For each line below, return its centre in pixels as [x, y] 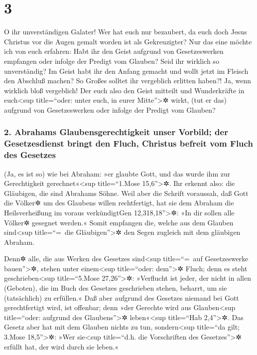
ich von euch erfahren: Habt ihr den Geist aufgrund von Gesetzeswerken [114, 51]
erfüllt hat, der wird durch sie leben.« [62, 346]
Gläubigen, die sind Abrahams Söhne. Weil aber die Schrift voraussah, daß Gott [126, 193]
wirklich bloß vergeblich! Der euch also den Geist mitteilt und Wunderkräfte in [124, 90]
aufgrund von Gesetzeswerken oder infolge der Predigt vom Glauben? [110, 109]
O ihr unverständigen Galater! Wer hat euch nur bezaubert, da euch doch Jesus [126, 32]
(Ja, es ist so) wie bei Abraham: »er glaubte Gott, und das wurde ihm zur [117, 173]
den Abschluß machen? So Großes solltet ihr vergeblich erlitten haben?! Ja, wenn [128, 81]
